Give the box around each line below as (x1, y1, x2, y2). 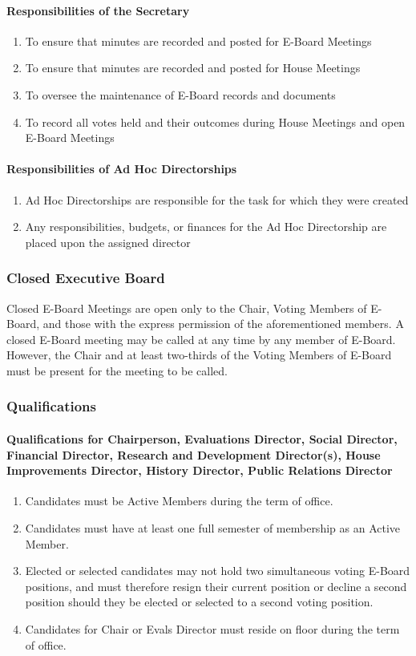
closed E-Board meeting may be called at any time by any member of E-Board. (6, 330, 396, 347)
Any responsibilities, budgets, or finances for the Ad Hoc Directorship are (25, 218, 387, 235)
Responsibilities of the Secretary (6, 2, 190, 18)
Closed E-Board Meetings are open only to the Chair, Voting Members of (6, 299, 367, 316)
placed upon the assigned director (25, 233, 191, 250)
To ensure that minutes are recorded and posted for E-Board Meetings (25, 32, 372, 49)
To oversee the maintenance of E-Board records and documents (25, 86, 336, 103)
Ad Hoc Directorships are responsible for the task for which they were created (25, 191, 409, 208)
